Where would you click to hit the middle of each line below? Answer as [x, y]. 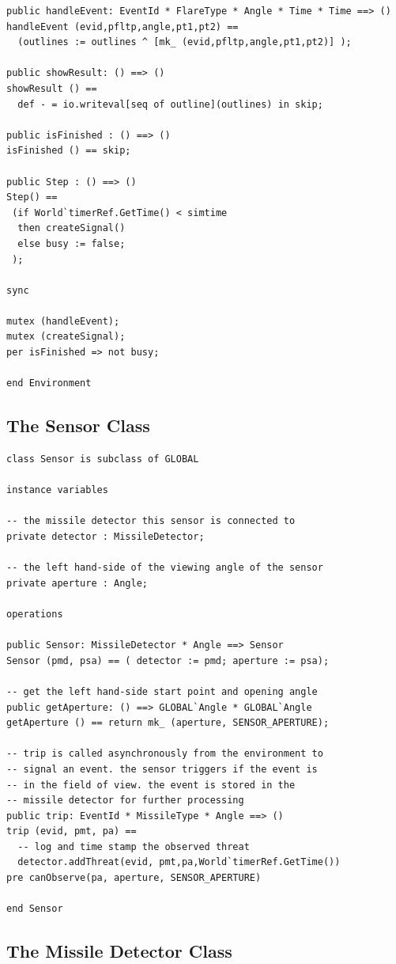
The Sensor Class [78, 425]
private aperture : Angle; [77, 583]
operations [35, 614]
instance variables [57, 490]
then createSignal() [72, 228]
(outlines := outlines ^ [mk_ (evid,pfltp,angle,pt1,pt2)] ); [185, 42]
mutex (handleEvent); [63, 321]
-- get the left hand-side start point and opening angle [162, 691]
